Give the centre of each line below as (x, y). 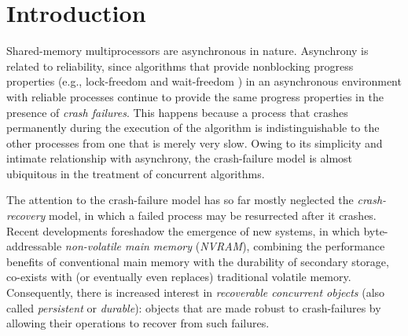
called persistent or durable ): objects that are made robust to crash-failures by (194, 307)
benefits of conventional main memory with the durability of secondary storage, (198, 261)
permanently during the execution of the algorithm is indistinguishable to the (193, 128)
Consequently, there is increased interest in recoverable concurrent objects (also (196, 292)
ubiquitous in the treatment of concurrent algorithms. (136, 173)
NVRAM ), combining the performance (292, 246)
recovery (26, 215)
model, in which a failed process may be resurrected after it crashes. (213, 215)
